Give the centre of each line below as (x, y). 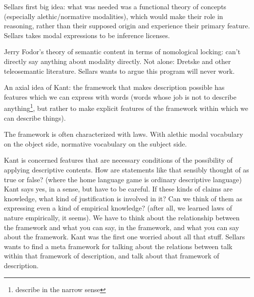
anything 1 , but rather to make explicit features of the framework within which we (126, 107)
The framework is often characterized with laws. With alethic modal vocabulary (124, 134)
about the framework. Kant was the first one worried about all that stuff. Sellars (125, 237)
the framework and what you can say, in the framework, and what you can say (122, 227)
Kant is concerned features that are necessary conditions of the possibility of (118, 160)
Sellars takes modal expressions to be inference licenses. (87, 35)
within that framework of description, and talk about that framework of (112, 256)
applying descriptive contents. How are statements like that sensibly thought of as (127, 169)
